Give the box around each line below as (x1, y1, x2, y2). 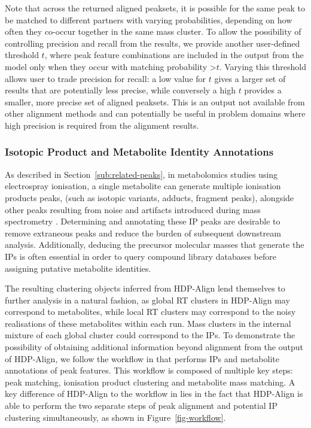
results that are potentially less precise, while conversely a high (5, 84, 236, 96)
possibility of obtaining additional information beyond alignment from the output (5, 341, 303, 353)
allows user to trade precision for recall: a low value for (5, 72, 206, 84)
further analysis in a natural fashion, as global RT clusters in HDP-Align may (5, 293, 290, 306)
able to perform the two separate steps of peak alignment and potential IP (5, 399, 278, 412)
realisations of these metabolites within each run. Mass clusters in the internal (5, 317, 291, 329)
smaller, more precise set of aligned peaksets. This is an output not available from (5, 95, 305, 108)
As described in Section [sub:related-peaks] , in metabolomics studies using (5, 168, 278, 180)
